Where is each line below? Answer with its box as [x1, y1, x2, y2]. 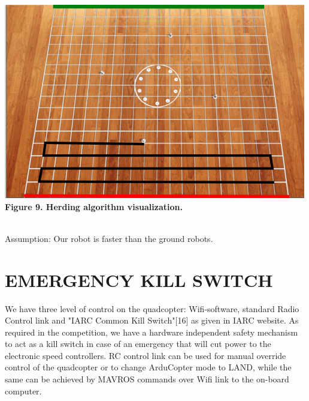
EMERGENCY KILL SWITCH [5, 267, 273, 292]
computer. [5, 384, 42, 397]
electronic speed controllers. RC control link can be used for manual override [5, 349, 286, 361]
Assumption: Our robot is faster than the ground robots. [5, 232, 213, 244]
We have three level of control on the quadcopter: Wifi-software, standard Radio [5, 302, 299, 315]
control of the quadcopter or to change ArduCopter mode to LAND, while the [5, 361, 292, 373]
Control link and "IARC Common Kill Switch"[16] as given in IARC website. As [5, 314, 299, 327]
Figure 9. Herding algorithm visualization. [5, 200, 183, 213]
